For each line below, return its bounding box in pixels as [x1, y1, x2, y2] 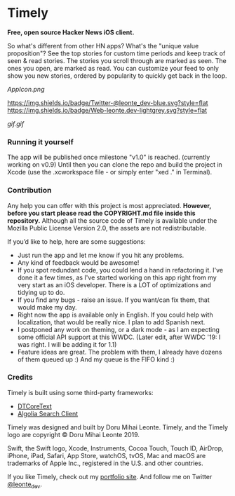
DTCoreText [17, 401, 53, 411]
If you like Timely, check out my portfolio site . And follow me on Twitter [7, 472, 213, 481]
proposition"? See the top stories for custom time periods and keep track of [7, 49, 226, 57]
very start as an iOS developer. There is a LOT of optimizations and [17, 280, 212, 289]
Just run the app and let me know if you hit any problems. [17, 251, 184, 259]
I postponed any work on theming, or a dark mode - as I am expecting [17, 325, 220, 333]
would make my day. [17, 303, 77, 311]
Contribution [7, 186, 52, 195]
